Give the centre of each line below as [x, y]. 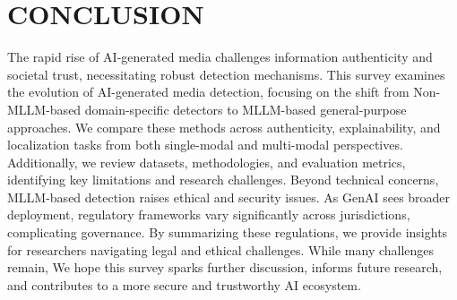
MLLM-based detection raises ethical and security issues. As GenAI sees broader [229, 197]
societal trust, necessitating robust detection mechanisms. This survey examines [226, 74]
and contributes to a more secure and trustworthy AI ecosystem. [184, 284]
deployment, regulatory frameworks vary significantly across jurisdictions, [209, 214]
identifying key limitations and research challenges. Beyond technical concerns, [223, 180]
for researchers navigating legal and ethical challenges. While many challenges [221, 249]
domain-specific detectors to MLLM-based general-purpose [246, 109]
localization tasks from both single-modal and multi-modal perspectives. [205, 145]
